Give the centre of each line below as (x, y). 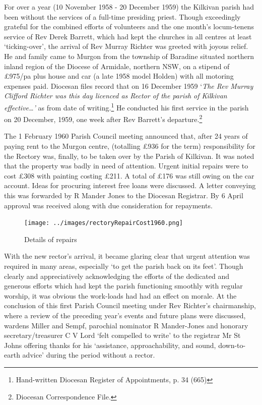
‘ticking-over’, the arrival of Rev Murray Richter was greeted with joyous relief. (126, 46)
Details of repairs (51, 239)
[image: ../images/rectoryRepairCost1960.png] (104, 223)
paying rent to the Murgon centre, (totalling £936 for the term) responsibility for (130, 146)
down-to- (232, 345)
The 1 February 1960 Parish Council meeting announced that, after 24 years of (126, 136)
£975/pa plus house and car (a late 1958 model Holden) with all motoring (119, 76)
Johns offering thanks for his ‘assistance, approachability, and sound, (110, 345)
